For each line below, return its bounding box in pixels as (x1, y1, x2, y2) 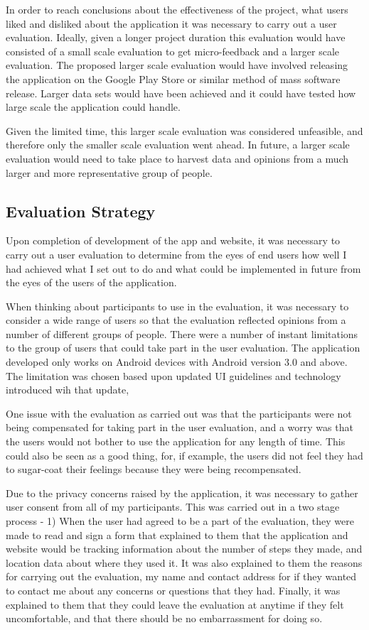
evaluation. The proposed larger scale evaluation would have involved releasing (6, 58, 348, 72)
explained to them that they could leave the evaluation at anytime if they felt (6, 597, 344, 612)
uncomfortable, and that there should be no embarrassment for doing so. (6, 611, 323, 626)
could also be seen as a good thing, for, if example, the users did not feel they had (6, 447, 363, 462)
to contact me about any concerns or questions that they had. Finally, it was (6, 582, 341, 597)
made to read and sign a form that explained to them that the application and (6, 527, 348, 542)
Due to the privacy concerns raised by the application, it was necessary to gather (6, 485, 358, 500)
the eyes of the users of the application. (6, 275, 177, 290)
